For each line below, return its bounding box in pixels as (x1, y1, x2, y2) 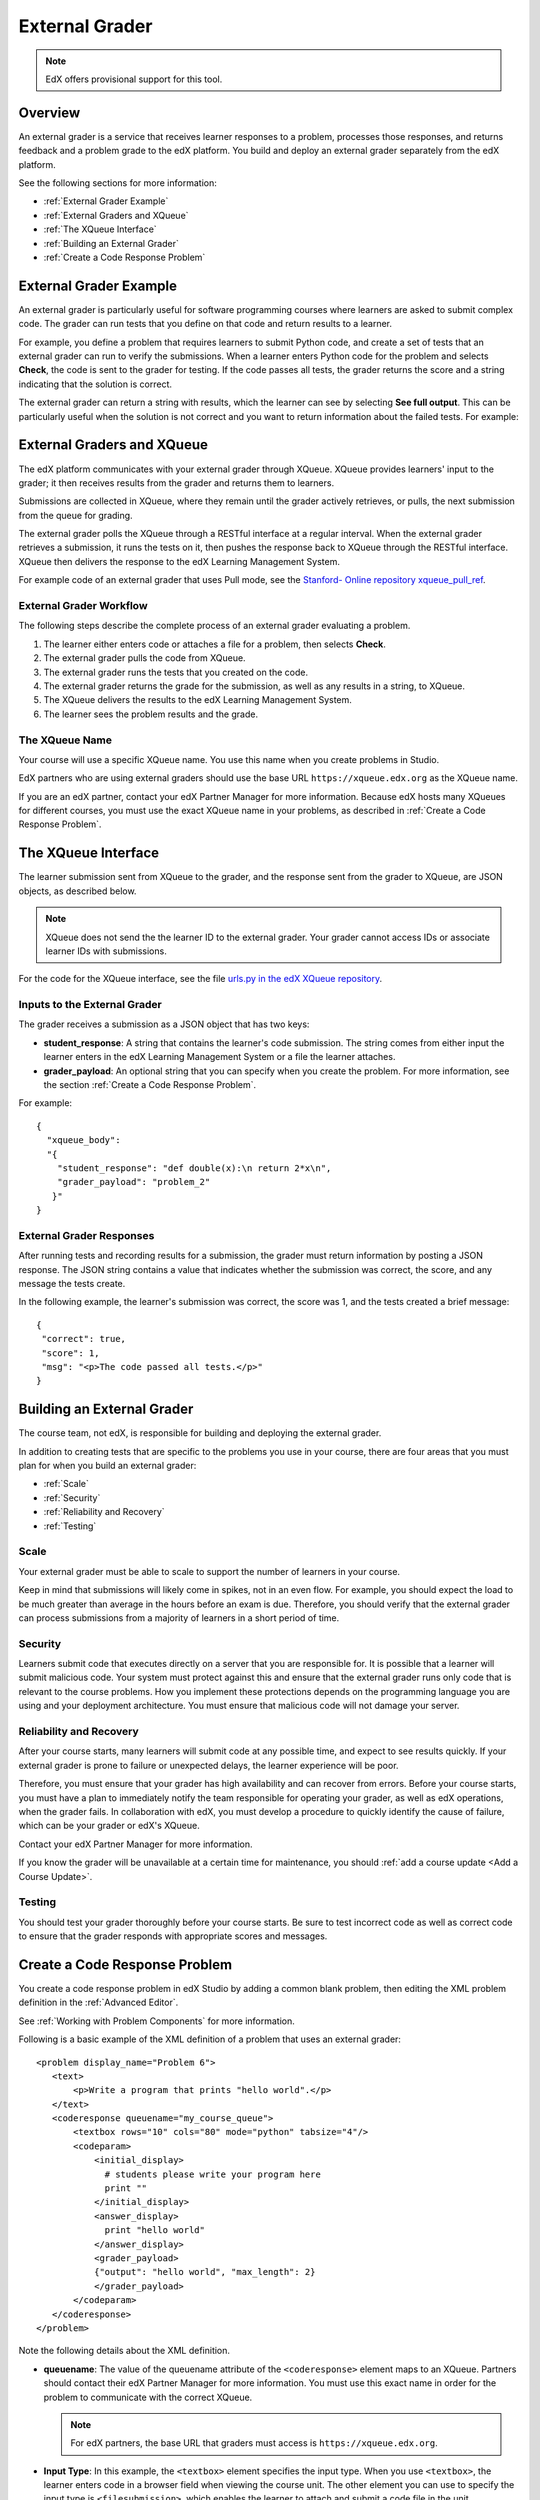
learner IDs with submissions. (45, 945, 167, 957)
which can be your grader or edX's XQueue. (18, 1820, 200, 1832)
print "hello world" (104, 2225, 205, 2236)
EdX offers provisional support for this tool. (45, 73, 223, 85)
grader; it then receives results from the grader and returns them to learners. (18, 476, 335, 489)
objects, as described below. (18, 885, 137, 897)
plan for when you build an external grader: (18, 1460, 197, 1472)
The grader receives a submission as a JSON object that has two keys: (18, 1018, 310, 1030)
